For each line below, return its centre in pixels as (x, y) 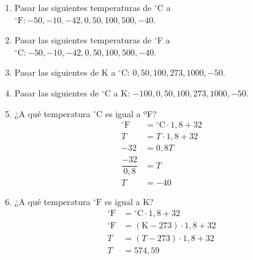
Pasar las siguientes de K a (65, 72)
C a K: (117, 92)
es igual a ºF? (131, 113)
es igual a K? (129, 202)
